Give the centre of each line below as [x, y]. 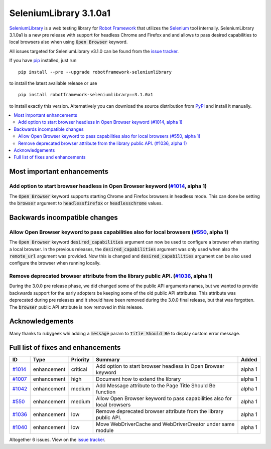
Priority [80, 360]
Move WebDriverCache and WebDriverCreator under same [165, 424]
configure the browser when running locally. [55, 263]
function [106, 392]
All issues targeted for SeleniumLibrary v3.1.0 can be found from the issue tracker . [94, 51]
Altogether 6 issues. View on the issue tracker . [57, 440]
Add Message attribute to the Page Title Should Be [156, 386]
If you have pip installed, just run [43, 61]
